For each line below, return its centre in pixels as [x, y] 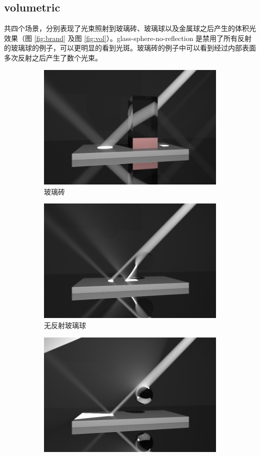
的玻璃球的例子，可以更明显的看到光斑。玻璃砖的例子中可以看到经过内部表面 [130, 48]
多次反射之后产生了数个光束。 [53, 57]
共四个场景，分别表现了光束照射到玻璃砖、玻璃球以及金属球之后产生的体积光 [130, 28]
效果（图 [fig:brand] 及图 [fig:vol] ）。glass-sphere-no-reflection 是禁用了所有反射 [128, 38]
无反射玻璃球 [65, 325]
